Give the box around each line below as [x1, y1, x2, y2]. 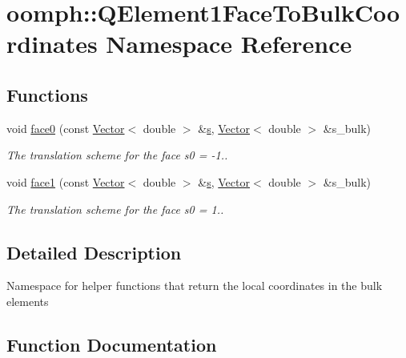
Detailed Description [6, 239, 182, 264]
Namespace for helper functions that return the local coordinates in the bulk [6, 277, 383, 294]
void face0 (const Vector [6, 119, 125, 136]
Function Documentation [6, 332, 217, 356]
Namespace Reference [106, 27, 352, 60]
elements [6, 292, 49, 309]
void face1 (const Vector [6, 173, 125, 190]
